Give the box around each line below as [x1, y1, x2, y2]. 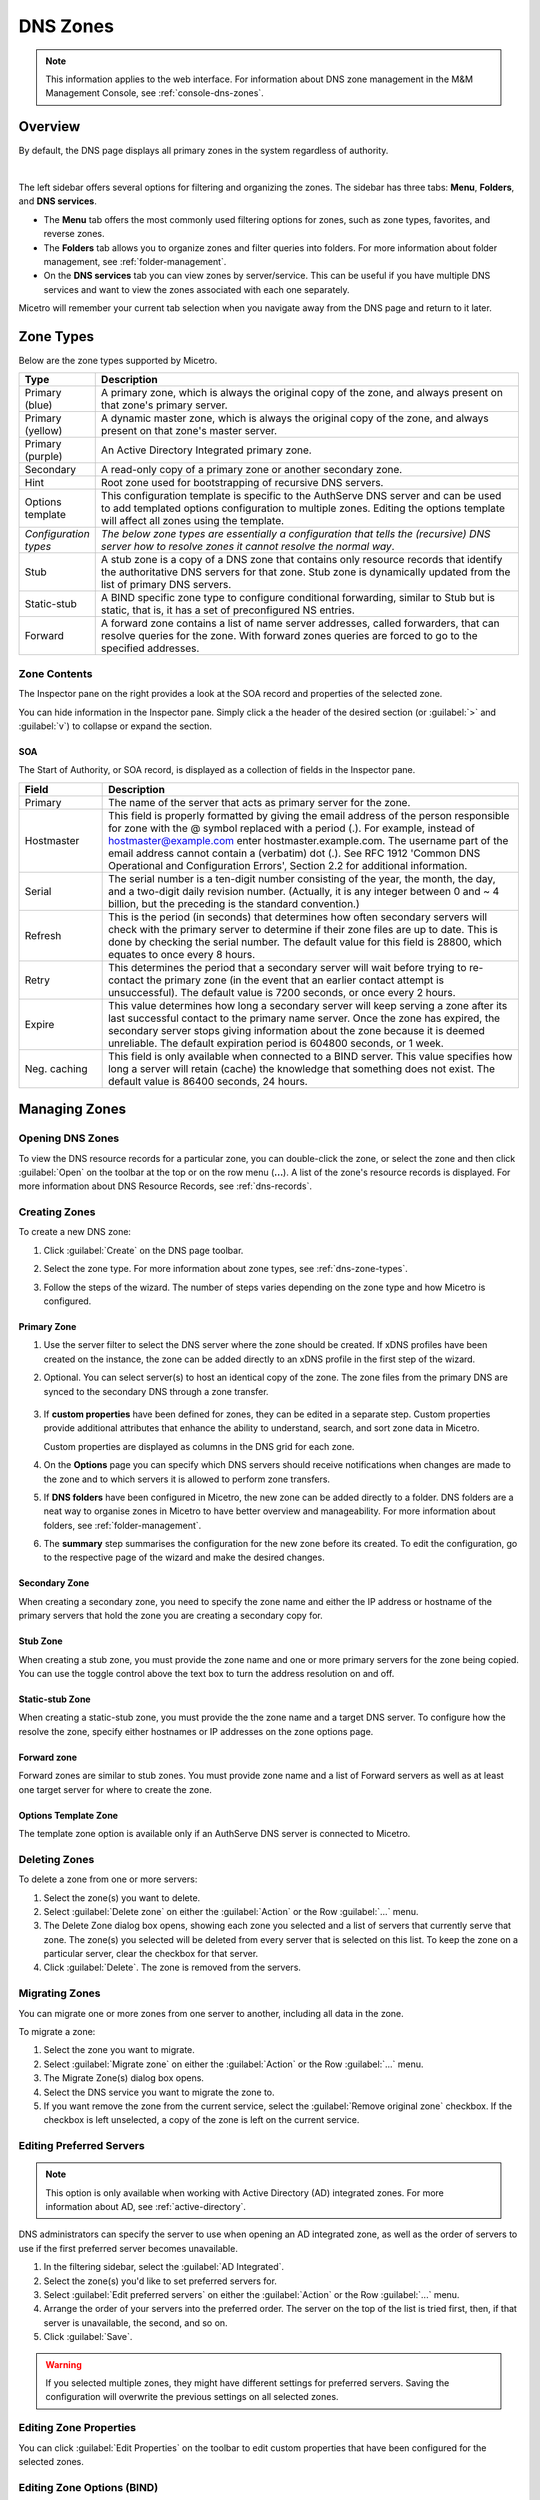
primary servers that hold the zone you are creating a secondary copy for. [18, 1610, 324, 1622]
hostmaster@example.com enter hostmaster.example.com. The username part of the [108, 833, 509, 847]
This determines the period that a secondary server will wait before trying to [108, 960, 467, 974]
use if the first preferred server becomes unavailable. [18, 2242, 239, 2254]
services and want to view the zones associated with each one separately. [43, 283, 350, 295]
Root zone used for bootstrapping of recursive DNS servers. [100, 476, 384, 490]
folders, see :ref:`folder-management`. [43, 1519, 202, 1531]
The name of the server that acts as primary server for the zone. [108, 795, 411, 809]
